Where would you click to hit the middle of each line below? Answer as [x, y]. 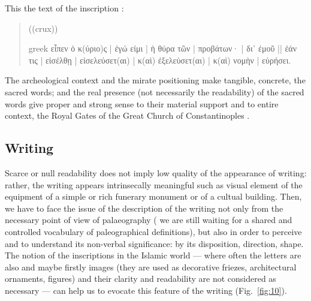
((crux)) [43, 28]
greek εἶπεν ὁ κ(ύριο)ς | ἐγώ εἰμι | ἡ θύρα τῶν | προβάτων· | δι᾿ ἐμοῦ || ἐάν [163, 48]
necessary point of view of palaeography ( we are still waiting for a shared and [149, 220]
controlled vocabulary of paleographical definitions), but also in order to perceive [153, 231]
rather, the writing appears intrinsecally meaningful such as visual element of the [154, 184]
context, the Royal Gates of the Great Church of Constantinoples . [127, 115]
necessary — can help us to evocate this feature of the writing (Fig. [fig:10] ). [146, 290]
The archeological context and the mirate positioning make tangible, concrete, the [155, 80]
